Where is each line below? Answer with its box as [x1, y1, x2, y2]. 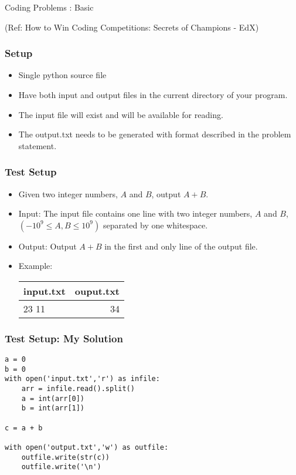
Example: [18, 260, 53, 272]
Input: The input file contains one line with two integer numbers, [18, 207, 253, 220]
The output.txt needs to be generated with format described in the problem [18, 128, 291, 140]
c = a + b [5, 423, 43, 432]
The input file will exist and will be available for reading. [18, 108, 223, 120]
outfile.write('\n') [21, 463, 101, 471]
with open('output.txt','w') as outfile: [5, 443, 169, 452]
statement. [18, 139, 57, 151]
